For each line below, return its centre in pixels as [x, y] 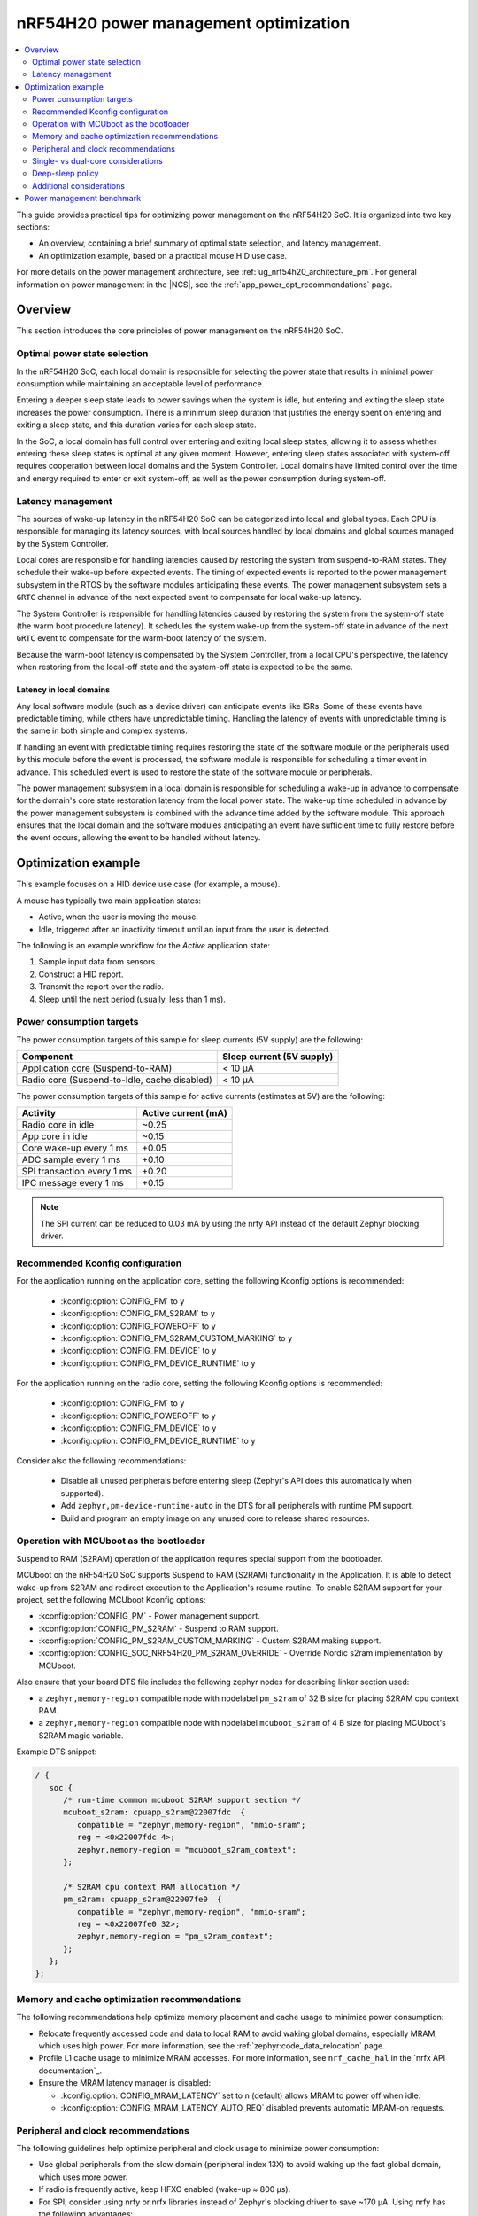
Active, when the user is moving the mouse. [119, 917]
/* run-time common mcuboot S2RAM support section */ [182, 1800]
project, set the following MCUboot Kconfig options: [111, 1599]
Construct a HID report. [81, 974]
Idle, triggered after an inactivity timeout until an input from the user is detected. [185, 929]
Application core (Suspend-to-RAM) [97, 1068]
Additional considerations [79, 185]
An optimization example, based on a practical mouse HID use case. [163, 255]
